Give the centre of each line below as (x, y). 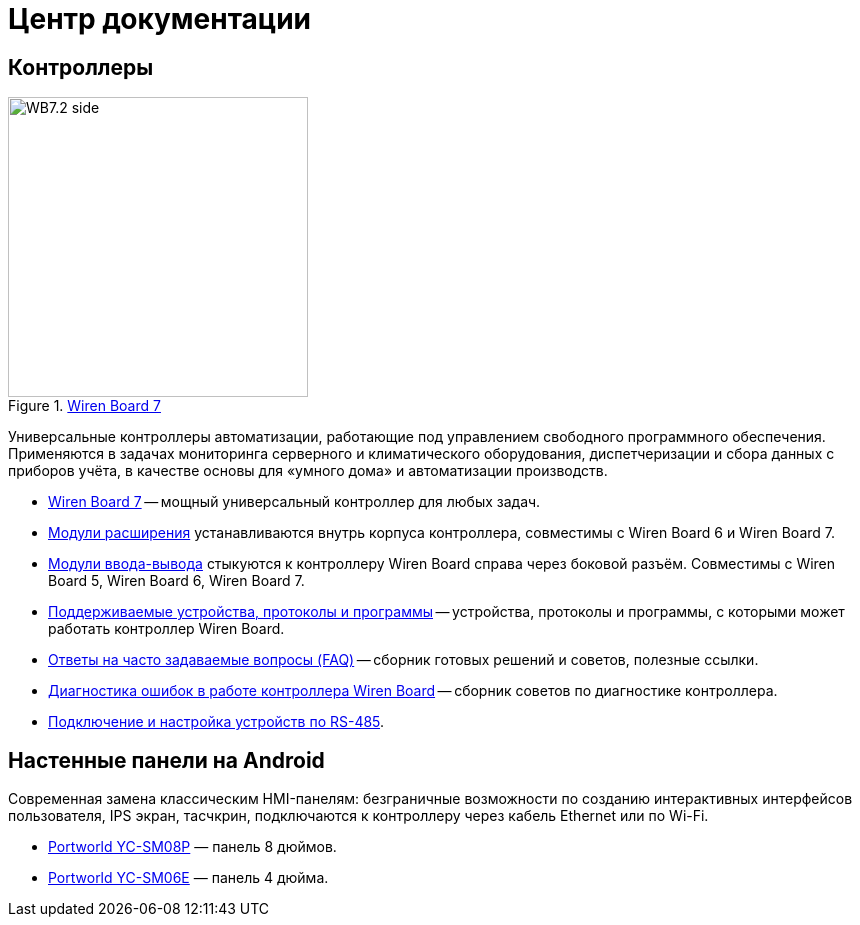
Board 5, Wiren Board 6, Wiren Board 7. (176, 581)
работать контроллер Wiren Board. (166, 629)
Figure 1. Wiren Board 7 (84, 406)
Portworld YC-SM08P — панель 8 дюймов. (192, 847)
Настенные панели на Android (166, 760)
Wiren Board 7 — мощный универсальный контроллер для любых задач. (294, 502)
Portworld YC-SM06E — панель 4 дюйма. (188, 878)
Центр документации (160, 19)
